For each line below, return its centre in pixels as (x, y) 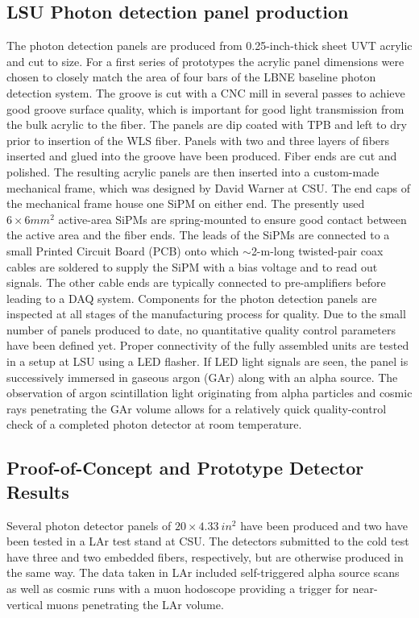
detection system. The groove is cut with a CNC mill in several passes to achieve (206, 92)
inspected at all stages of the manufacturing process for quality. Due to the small (206, 314)
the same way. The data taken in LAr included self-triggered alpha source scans (203, 572)
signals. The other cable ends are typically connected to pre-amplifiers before (196, 282)
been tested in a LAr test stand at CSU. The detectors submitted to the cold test (208, 541)
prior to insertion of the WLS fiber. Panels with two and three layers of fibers (198, 140)
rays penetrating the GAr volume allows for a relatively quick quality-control (197, 408)
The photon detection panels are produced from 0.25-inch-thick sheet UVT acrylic (209, 46)
